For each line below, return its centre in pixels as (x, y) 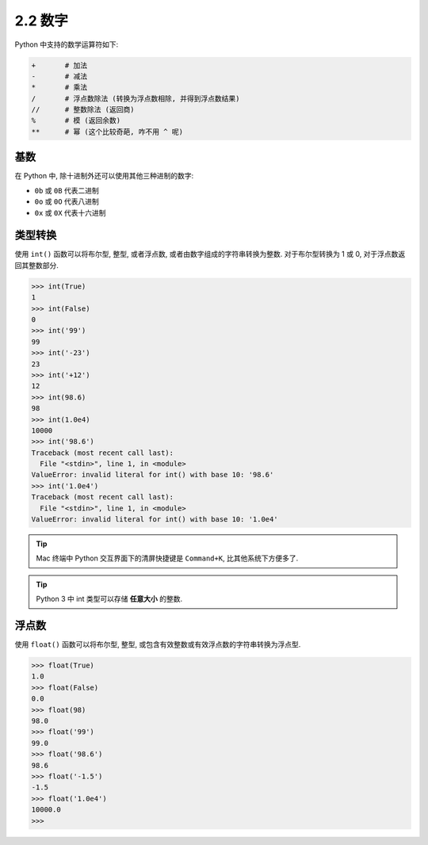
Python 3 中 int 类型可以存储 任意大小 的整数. (109, 599)
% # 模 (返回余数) (76, 120)
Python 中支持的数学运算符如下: (67, 44)
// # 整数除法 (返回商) (83, 110)
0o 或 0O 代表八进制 (67, 201)
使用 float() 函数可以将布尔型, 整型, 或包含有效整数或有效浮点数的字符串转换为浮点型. (158, 644)
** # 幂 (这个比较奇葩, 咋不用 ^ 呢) (107, 132)
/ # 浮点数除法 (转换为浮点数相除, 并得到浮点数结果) (136, 98)
